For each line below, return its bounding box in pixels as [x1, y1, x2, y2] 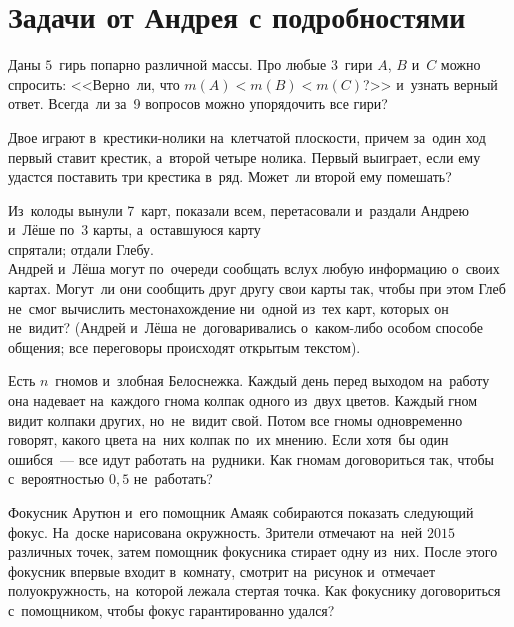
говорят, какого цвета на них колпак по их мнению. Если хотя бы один [8, 429, 449, 450]
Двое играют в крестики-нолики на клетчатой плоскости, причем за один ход [8, 126, 486, 147]
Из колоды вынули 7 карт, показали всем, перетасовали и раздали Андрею [8, 199, 470, 220]
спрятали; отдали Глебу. [8, 238, 154, 259]
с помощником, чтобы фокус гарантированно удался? [8, 599, 335, 620]
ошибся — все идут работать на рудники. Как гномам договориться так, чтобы [8, 448, 494, 469]
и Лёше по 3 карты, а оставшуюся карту [8, 219, 261, 240]
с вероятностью [8, 468, 105, 489]
